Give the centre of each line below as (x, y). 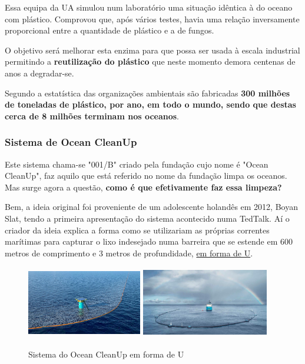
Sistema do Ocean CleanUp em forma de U (106, 354)
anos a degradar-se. (39, 73)
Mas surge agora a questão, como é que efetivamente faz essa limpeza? (143, 187)
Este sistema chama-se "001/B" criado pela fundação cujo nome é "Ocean (137, 164)
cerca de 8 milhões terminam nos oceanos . (92, 116)
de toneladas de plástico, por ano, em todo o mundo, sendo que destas (150, 104)
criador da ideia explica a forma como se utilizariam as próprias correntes (137, 230)
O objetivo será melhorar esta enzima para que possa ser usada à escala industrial (152, 50)
